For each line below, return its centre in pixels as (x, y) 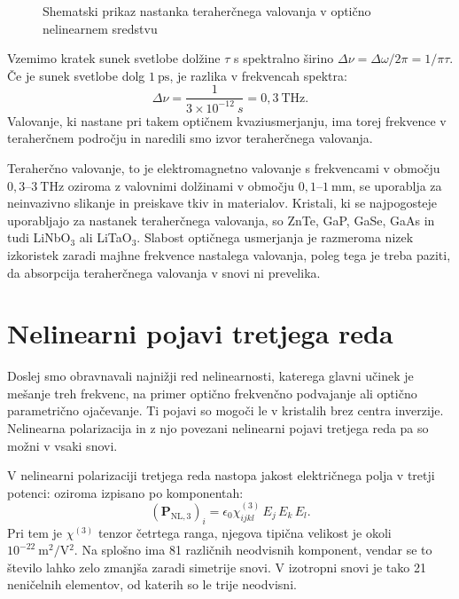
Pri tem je (35, 532)
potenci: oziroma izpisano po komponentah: (125, 492)
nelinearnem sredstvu (100, 28)
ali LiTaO (105, 237)
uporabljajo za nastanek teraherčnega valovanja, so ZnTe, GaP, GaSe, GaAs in (221, 220)
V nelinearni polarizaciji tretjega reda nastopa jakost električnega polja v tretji (221, 475)
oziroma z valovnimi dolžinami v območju (181, 185)
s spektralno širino (284, 58)
